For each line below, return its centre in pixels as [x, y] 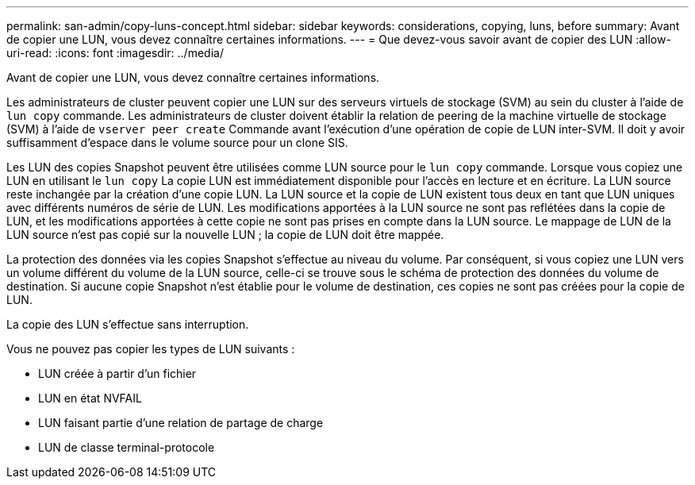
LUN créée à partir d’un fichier [117, 373]
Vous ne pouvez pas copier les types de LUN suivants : [151, 349]
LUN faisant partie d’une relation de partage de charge [181, 423]
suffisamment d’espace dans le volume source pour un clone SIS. [177, 142]
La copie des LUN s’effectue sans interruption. [128, 324]
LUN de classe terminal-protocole [127, 447]
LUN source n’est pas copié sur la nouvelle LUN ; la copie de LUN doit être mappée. [225, 235]
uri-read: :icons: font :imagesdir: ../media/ [115, 53]
